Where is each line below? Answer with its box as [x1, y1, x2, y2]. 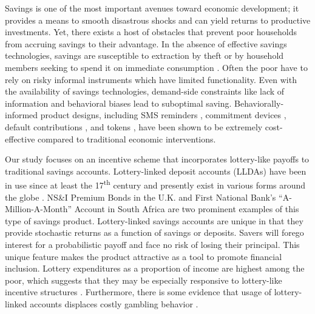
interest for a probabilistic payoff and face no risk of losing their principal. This [5, 238, 300, 250]
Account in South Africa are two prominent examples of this [74, 202, 299, 215]
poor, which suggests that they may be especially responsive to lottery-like [5, 273, 282, 286]
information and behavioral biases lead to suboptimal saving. [5, 96, 232, 109]
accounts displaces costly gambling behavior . [30, 297, 198, 310]
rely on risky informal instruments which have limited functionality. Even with [5, 73, 297, 85]
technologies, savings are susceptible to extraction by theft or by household [5, 49, 284, 62]
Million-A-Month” [5, 202, 72, 215]
